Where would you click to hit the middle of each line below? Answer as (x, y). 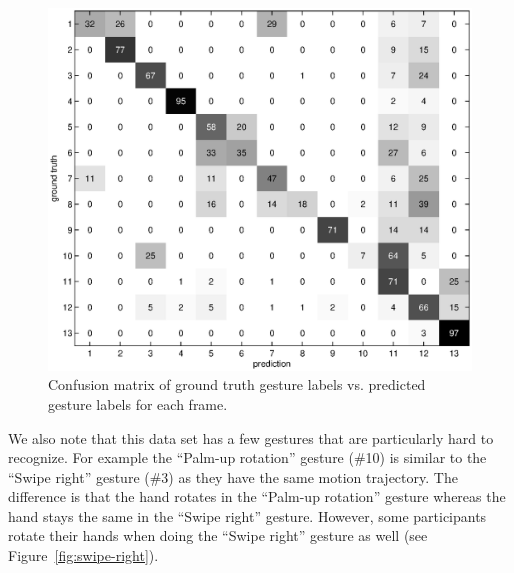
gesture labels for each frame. (138, 403)
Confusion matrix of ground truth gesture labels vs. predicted (237, 384)
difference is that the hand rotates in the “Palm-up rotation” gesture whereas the (257, 496)
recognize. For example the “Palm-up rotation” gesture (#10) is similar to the (247, 457)
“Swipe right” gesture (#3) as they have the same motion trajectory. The (233, 476)
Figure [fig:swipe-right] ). (83, 555)
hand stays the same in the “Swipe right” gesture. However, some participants (247, 515)
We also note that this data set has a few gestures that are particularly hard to (251, 437)
